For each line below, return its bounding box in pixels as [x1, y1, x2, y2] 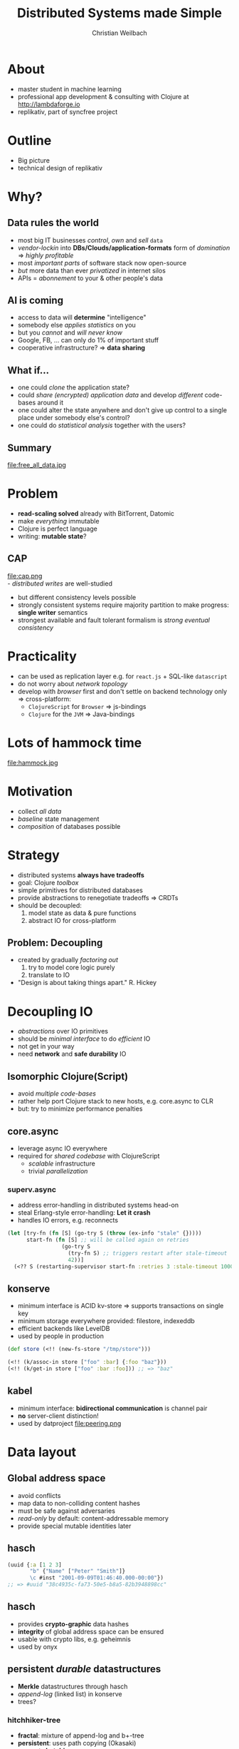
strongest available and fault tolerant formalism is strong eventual [17, 616, 211, 624]
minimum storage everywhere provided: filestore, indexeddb [17, 1317, 196, 1325]
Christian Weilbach [92, 29, 147, 37]
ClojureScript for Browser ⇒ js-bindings [28, 702, 147, 710]
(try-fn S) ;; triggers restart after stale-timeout [68, 1250, 228, 1257]
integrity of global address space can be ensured [17, 1627, 164, 1636]
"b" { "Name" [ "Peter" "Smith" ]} [29, 1568, 126, 1575]
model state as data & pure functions [28, 908, 137, 917]
